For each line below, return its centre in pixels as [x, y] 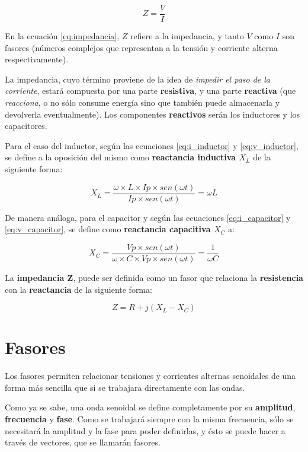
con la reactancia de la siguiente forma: [78, 289]
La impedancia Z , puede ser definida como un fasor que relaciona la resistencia [154, 277]
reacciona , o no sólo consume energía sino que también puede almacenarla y [142, 102]
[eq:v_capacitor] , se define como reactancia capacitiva [108, 229]
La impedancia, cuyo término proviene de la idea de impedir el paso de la [138, 79]
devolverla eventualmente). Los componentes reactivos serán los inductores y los [153, 114]
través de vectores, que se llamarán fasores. [83, 442]
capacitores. [26, 126]
